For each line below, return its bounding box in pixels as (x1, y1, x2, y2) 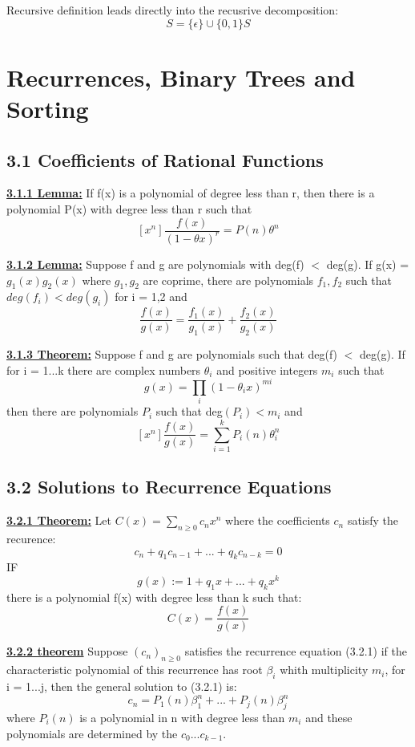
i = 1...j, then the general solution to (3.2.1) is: (6, 678, 237, 695)
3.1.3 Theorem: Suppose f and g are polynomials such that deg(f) (6, 346, 338, 363)
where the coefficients (225, 512, 330, 529)
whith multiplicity (280, 661, 369, 678)
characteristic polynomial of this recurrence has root (6, 661, 263, 678)
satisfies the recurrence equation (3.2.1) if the (184, 643, 407, 660)
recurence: (6, 530, 56, 546)
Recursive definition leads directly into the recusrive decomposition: (6, 2, 339, 18)
